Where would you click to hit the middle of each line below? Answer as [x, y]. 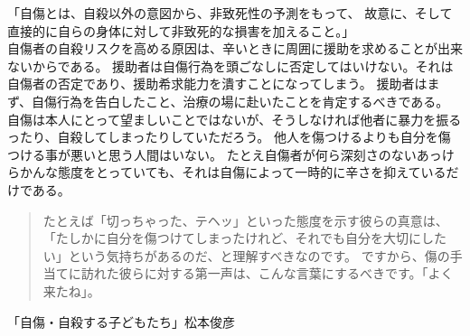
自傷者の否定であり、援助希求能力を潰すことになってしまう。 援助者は [217, 84]
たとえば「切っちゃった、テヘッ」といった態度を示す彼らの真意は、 [245, 220]
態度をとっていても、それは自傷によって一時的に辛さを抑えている [252, 172]
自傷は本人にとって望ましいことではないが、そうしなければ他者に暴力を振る [235, 119]
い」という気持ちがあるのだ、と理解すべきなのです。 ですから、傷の [246, 255]
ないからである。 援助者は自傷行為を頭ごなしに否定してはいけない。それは [230, 65]
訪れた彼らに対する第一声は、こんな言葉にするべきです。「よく [267, 273]
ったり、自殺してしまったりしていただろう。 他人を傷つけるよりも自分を [223, 137]
